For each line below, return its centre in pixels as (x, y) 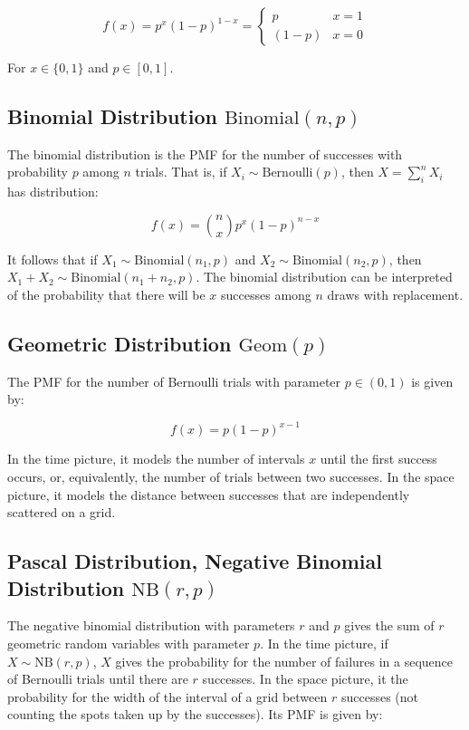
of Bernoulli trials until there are (98, 679)
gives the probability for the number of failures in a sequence (284, 661)
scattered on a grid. (62, 512)
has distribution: (53, 192)
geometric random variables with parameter (129, 644)
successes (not (380, 696)
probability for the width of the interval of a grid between (167, 696)
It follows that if (53, 259)
